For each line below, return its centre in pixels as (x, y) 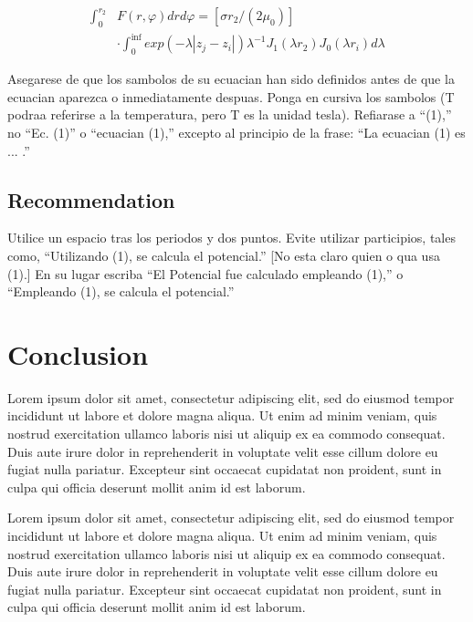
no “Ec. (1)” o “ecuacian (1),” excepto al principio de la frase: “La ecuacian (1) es (236, 132)
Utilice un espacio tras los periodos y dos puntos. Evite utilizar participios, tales (231, 238)
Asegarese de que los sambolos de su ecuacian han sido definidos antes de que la (231, 79)
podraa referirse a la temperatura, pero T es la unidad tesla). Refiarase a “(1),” (230, 114)
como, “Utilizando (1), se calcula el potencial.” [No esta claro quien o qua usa (224, 255)
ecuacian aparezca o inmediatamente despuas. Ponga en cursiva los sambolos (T (231, 96)
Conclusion (78, 353)
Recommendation (91, 199)
